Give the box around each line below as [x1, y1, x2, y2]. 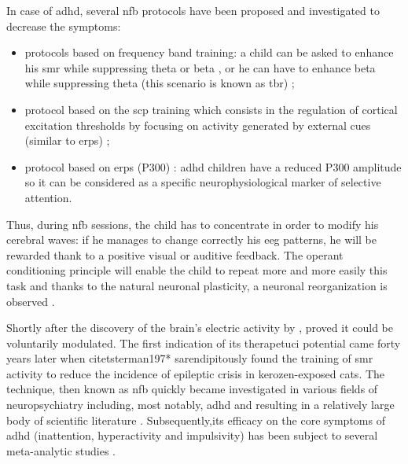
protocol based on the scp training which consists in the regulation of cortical [24, 101, 398, 117]
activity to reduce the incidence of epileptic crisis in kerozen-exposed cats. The [6, 365, 385, 381]
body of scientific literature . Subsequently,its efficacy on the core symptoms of [6, 411, 385, 428]
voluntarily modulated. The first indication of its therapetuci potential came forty [6, 334, 401, 351]
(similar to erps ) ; [24, 132, 110, 149]
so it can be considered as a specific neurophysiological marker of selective [24, 174, 381, 190]
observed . [6, 293, 55, 309]
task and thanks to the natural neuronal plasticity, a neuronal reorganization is [6, 277, 388, 293]
